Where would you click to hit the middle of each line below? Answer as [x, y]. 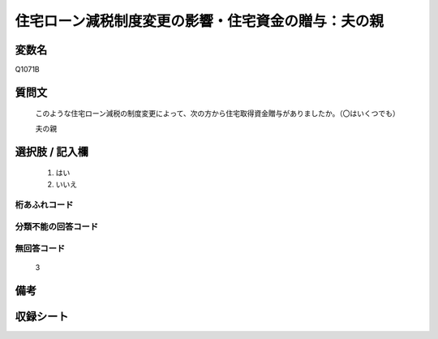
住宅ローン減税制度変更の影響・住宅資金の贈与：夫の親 [200, 21]
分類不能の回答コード [57, 226]
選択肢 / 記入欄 [52, 151]
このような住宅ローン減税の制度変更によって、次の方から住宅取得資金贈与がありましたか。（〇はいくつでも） [218, 114]
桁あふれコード [44, 205]
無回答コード [40, 248]
